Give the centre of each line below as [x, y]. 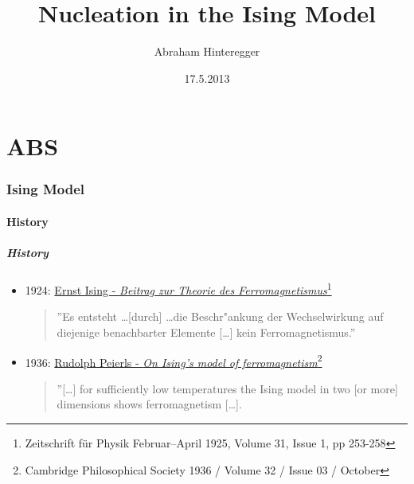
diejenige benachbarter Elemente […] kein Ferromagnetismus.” [206, 332]
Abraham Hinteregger [207, 51]
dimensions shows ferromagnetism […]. [149, 404]
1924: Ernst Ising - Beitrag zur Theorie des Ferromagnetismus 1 [178, 289]
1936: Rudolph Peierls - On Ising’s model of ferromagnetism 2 [174, 361]
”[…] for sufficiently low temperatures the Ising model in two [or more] [227, 388]
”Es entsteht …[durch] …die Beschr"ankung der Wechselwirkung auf [220, 316]
